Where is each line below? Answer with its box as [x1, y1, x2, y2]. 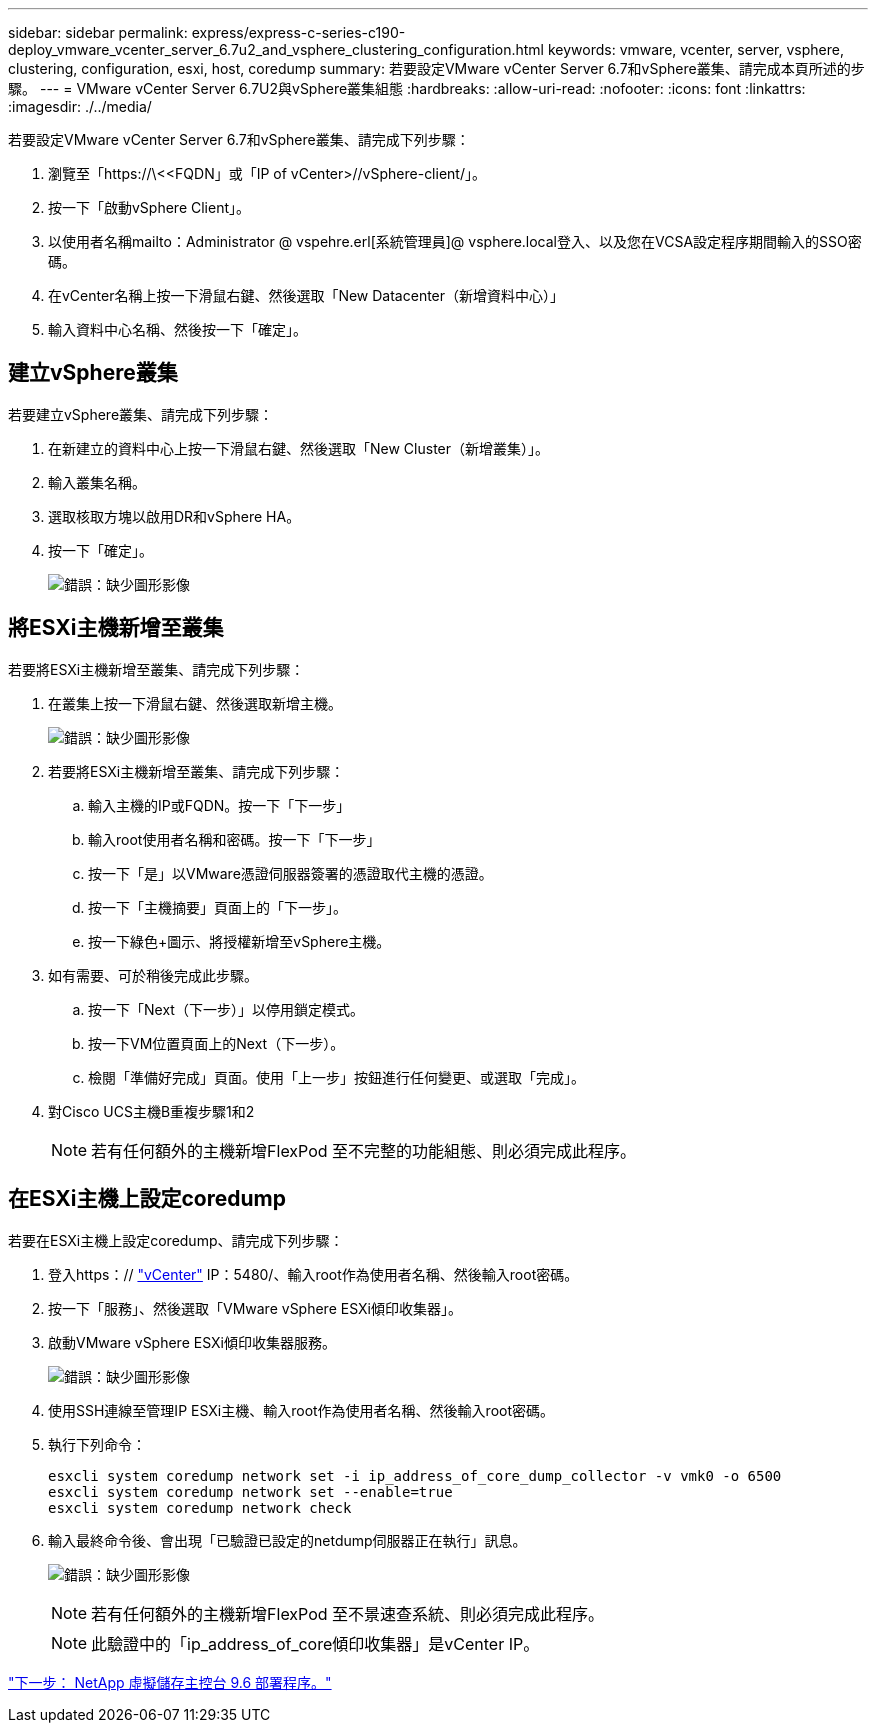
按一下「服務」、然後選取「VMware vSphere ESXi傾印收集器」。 [48, 1299, 462, 1317]
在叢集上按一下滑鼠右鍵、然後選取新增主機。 [48, 694, 342, 712]
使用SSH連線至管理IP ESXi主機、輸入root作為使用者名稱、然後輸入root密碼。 [48, 1401, 555, 1419]
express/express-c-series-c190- [191, 24, 406, 41]
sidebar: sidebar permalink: [8, 24, 188, 41]
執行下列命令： [48, 1435, 146, 1453]
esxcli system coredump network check [48, 1499, 352, 1516]
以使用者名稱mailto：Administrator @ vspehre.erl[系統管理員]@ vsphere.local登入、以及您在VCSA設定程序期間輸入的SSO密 [48, 233, 862, 250]
